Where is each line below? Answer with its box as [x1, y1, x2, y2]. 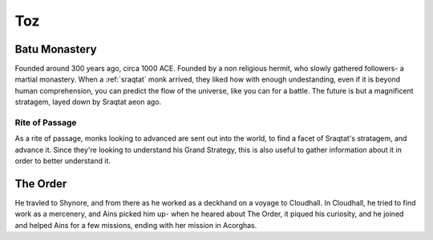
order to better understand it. [14, 156, 111, 166]
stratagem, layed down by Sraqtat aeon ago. [14, 97, 162, 107]
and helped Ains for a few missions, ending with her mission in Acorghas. [14, 220, 257, 230]
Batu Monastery [14, 42, 97, 56]
